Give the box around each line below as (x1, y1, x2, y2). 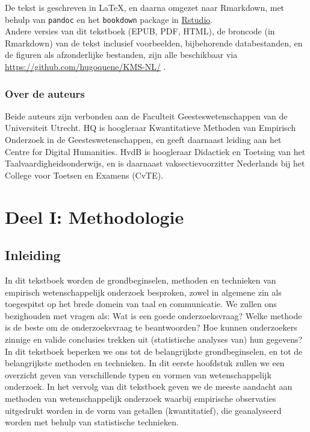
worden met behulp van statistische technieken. (5, 416, 179, 428)
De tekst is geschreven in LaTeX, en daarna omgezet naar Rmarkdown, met (5, 1, 285, 13)
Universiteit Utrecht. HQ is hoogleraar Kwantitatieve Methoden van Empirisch (5, 121, 296, 134)
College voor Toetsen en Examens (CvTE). (5, 168, 164, 181)
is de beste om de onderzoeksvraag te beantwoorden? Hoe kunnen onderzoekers (5, 321, 297, 334)
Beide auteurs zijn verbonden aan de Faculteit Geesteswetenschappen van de (5, 109, 288, 122)
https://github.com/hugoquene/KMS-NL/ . (5, 60, 166, 73)
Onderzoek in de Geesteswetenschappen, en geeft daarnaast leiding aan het (5, 133, 282, 146)
